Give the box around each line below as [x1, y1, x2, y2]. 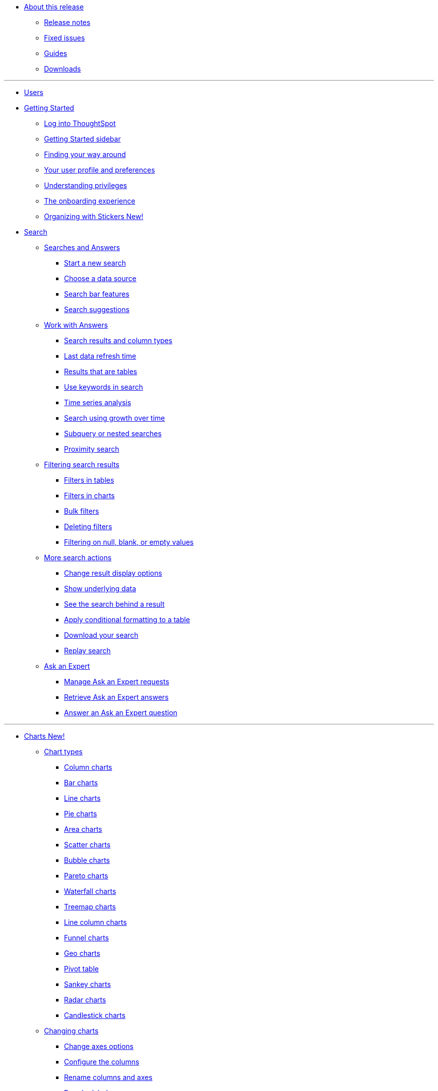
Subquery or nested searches [64, 429, 162, 438]
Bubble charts [64, 856, 110, 864]
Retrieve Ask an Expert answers [64, 693, 169, 701]
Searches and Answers [44, 243, 120, 252]
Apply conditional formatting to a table [64, 615, 190, 624]
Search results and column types [64, 336, 172, 345]
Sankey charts [64, 980, 111, 988]
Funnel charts [64, 933, 109, 942]
